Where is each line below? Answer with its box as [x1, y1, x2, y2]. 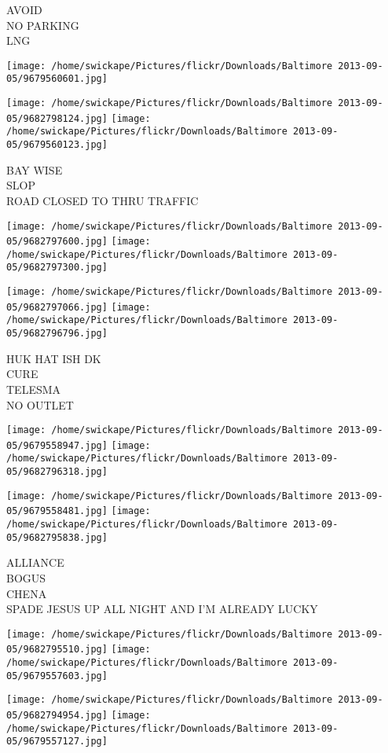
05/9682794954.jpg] [6, 710, 108, 722]
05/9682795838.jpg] [6, 531, 108, 543]
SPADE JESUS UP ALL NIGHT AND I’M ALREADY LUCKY [6, 601, 318, 617]
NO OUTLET [6, 396, 74, 413]
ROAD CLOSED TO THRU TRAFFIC [6, 192, 199, 208]
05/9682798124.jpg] [6, 112, 108, 124]
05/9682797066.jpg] [6, 301, 108, 313]
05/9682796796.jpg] [6, 328, 108, 340]
